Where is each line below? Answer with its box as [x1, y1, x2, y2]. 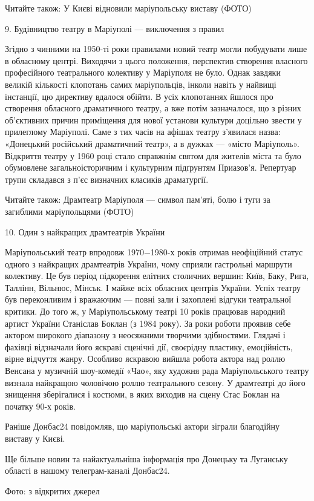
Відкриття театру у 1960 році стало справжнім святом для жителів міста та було [5, 149, 301, 162]
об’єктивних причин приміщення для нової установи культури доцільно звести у [5, 113, 302, 126]
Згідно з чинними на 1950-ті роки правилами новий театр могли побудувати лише [5, 42, 307, 55]
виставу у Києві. [5, 432, 65, 444]
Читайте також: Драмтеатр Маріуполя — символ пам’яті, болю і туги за [5, 193, 270, 206]
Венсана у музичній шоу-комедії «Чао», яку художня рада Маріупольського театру [5, 364, 309, 377]
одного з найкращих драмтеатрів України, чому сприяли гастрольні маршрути [5, 257, 292, 270]
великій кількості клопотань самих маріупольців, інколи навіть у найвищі [5, 77, 276, 90]
